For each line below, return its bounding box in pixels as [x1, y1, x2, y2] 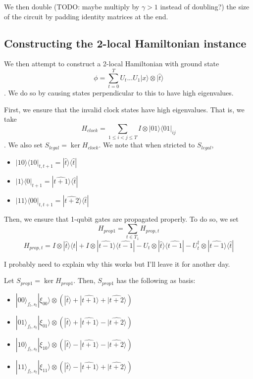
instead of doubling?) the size [160, 1, 250, 11]
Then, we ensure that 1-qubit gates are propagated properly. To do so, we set [4, 214, 239, 224]
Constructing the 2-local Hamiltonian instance [4, 35, 247, 50]
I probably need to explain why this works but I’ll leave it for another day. [4, 258, 230, 269]
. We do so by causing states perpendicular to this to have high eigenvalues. [4, 88, 234, 98]
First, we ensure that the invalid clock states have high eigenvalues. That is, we [4, 104, 245, 114]
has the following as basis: [116, 275, 196, 285]
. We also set [4, 140, 43, 150]
